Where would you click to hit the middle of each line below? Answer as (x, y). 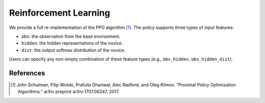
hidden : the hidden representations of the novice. (72, 43)
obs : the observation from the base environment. (71, 36)
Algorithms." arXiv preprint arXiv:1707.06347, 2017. (69, 92)
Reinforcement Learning (60, 13)
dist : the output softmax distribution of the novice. (73, 50)
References (27, 73)
